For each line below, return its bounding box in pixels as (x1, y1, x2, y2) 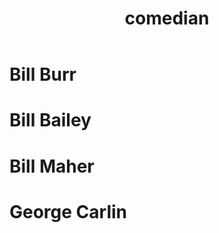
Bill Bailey (9, 109, 92, 132)
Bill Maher (9, 155, 95, 177)
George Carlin (9, 200, 128, 223)
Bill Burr (9, 63, 77, 86)
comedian (124, 7, 210, 30)
